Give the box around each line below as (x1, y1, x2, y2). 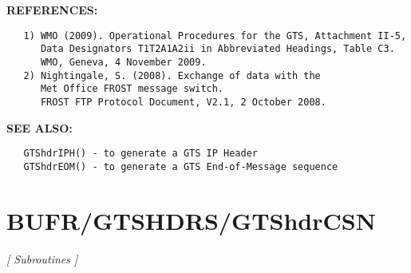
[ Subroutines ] (6, 250, 78, 267)
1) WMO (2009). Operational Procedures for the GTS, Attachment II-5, (23, 30, 407, 42)
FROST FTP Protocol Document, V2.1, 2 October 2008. (40, 96, 326, 108)
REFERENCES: (6, 2, 98, 18)
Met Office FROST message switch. (40, 83, 224, 95)
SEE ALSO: (6, 119, 73, 136)
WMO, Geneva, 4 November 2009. (40, 56, 207, 68)
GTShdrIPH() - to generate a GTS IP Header (23, 148, 258, 160)
